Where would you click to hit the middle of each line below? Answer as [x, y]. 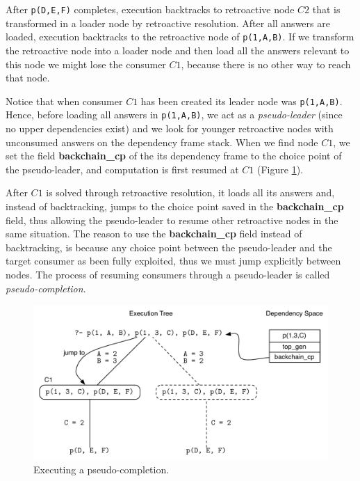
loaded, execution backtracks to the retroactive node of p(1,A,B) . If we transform [180, 37]
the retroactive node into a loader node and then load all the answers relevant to [178, 50]
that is [326, 9]
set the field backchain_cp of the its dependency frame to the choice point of [174, 156]
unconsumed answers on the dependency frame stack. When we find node [162, 142]
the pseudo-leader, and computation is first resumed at [122, 169]
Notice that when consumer [64, 101]
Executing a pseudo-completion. [101, 470]
